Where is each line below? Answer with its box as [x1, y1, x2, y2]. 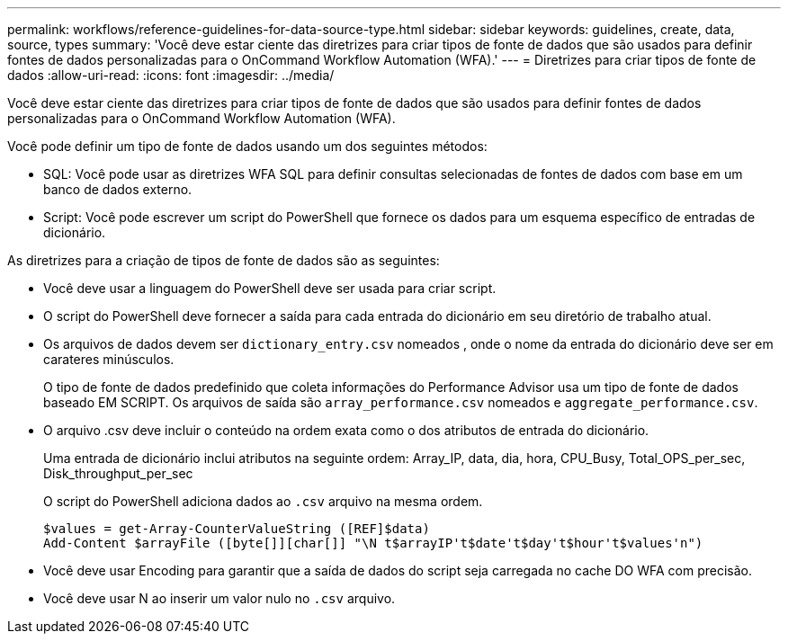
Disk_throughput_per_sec [43, 466, 193, 481]
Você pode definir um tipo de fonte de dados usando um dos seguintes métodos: [7, 138, 488, 154]
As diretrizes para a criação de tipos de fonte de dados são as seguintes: [7, 253, 440, 268]
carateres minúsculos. [43, 352, 175, 367]
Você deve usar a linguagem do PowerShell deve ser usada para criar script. [43, 280, 497, 296]
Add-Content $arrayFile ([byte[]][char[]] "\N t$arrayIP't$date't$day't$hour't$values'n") [43, 536, 703, 550]
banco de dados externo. [43, 182, 193, 197]
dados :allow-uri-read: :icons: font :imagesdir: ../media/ [7, 67, 335, 83]
